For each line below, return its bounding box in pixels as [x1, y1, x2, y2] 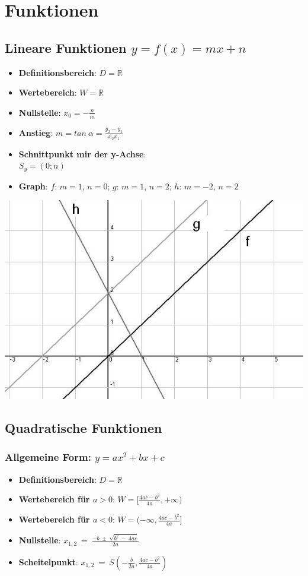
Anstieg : [18, 126, 53, 138]
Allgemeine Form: [5, 450, 91, 464]
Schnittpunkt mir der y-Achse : [18, 147, 146, 160]
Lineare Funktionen [5, 38, 127, 56]
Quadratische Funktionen [5, 419, 162, 437]
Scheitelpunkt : [18, 555, 78, 568]
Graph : [18, 179, 48, 192]
